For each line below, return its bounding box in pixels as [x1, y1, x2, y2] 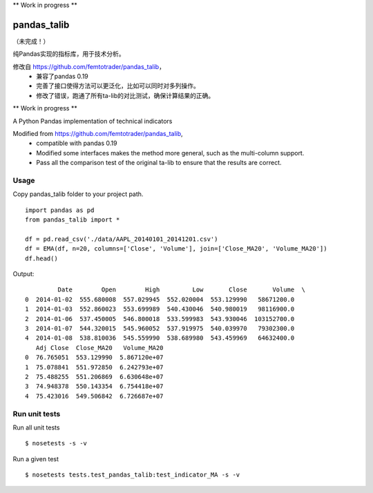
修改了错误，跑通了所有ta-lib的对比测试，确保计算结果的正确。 [36, 91, 215, 99]
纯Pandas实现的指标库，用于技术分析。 [12, 50, 125, 58]
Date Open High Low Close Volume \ [57, 286, 306, 293]
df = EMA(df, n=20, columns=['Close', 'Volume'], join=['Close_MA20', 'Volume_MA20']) [25, 245, 327, 253]
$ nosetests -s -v [25, 439, 88, 447]
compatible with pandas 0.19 [36, 139, 117, 148]
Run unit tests [12, 409, 61, 418]
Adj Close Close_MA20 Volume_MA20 [35, 344, 164, 351]
